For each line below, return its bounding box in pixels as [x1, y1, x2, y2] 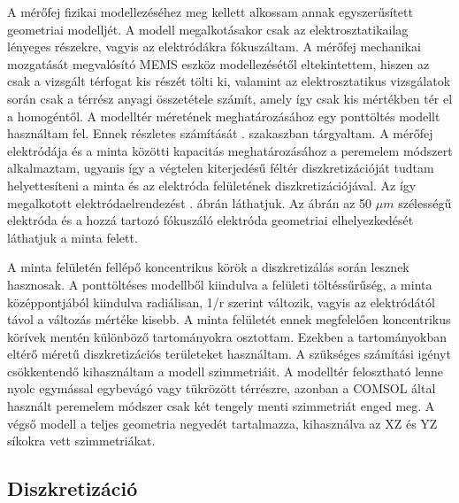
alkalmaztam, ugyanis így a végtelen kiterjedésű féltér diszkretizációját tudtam [7, 159, 434, 177]
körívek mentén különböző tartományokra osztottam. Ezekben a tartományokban [7, 327, 448, 345]
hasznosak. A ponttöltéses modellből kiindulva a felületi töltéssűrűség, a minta [7, 275, 432, 293]
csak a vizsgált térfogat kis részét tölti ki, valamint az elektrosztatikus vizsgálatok [7, 72, 451, 90]
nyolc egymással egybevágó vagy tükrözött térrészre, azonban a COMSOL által [7, 379, 436, 398]
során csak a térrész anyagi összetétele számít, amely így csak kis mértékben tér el [7, 89, 453, 107]
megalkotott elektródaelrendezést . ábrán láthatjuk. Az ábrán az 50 [7, 193, 372, 212]
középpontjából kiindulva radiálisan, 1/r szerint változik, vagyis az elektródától [7, 292, 435, 311]
